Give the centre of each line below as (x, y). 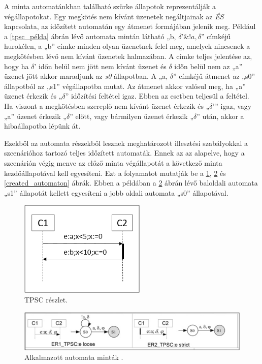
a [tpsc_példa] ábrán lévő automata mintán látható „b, (90, 36)
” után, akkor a (220, 116)
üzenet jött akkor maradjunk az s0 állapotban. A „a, (86, 76)
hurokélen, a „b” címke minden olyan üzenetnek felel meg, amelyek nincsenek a (127, 46)
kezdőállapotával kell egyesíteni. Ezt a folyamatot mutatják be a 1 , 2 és (115, 173)
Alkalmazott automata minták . (74, 357)
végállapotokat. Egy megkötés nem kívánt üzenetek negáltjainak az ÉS (114, 16)
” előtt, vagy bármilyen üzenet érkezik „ (132, 116)
